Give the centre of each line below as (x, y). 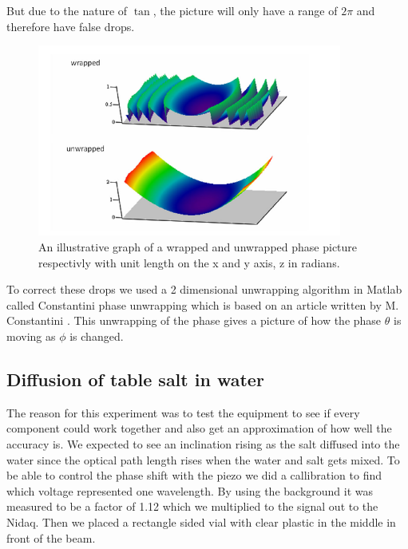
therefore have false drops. (71, 26)
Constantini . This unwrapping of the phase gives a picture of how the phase (194, 320)
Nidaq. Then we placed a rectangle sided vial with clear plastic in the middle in (201, 521)
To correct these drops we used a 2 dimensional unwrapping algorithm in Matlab (204, 289)
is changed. (97, 336)
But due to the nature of (67, 10)
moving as (31, 336)
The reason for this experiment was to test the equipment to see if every (183, 412)
